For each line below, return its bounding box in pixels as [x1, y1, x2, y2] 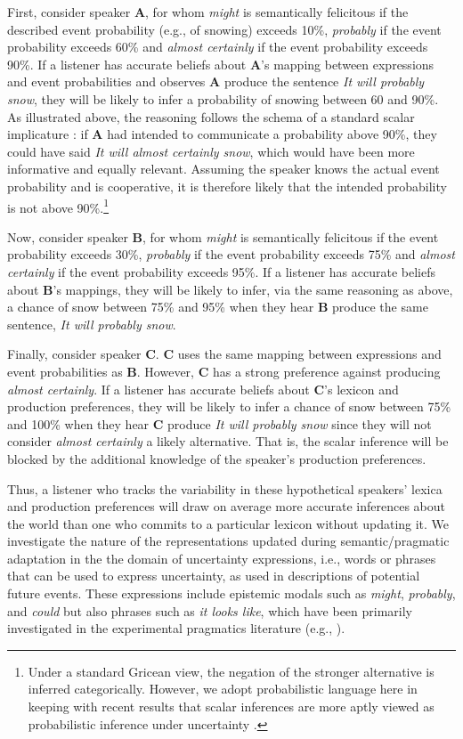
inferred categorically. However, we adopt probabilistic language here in [28, 679, 418, 698]
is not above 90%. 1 [7, 195, 110, 216]
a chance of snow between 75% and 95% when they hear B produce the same [7, 297, 428, 316]
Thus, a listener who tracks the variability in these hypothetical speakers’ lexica [7, 479, 443, 498]
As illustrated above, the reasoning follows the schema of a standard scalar [7, 107, 415, 126]
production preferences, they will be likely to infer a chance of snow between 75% [7, 397, 451, 416]
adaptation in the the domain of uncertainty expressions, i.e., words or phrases [7, 548, 436, 567]
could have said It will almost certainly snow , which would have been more [7, 142, 415, 160]
